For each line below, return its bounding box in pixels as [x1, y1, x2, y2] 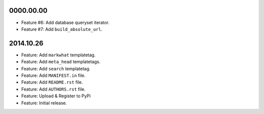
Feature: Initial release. [21, 100, 67, 106]
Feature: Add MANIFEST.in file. [21, 72, 86, 78]
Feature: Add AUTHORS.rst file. [21, 86, 86, 92]
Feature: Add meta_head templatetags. [21, 59, 101, 65]
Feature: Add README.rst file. [21, 79, 83, 85]
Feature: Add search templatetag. [21, 66, 90, 71]
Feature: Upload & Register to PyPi [21, 93, 91, 99]
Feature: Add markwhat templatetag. [21, 52, 96, 58]
